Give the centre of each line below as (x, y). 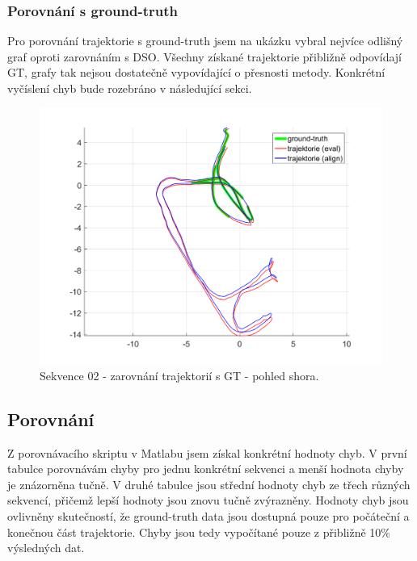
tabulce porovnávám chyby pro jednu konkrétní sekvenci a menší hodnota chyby (206, 469)
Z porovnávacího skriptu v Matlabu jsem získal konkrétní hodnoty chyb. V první (207, 452)
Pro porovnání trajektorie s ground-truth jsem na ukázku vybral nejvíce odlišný (205, 41)
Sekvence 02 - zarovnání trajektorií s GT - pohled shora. (179, 375)
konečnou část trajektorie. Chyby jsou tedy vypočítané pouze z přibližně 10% (199, 532)
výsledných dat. (46, 548)
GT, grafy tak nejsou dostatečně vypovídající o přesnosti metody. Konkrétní (196, 72)
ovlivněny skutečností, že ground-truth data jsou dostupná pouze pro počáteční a (208, 515)
